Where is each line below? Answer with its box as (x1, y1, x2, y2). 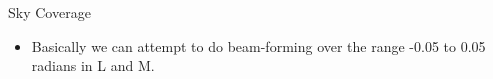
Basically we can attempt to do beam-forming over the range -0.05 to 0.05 (31, 35, 486, 56)
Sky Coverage (8, 2, 91, 22)
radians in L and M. (31, 55, 155, 76)
